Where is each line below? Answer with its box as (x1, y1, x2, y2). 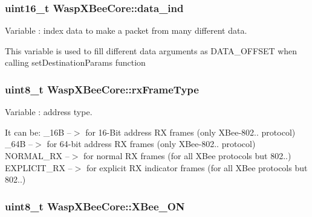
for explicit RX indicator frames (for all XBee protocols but (86, 161, 308, 174)
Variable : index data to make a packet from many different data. (5, 24, 247, 37)
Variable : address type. (5, 105, 93, 118)
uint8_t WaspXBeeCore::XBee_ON (5, 198, 185, 213)
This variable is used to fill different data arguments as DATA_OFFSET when (5, 44, 297, 57)
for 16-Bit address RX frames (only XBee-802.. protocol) (85, 125, 296, 138)
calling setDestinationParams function (5, 56, 146, 69)
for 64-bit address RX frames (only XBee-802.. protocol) (47, 137, 256, 150)
